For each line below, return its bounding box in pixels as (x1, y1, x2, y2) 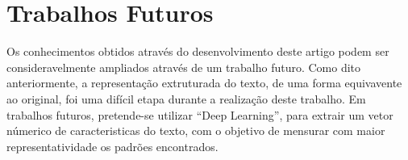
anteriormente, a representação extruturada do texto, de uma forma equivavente (6, 74, 402, 91)
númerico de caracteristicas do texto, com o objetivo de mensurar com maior (6, 122, 385, 139)
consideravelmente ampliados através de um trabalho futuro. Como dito (6, 58, 361, 75)
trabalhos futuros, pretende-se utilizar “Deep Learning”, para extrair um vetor (6, 106, 393, 123)
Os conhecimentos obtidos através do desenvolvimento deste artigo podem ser (6, 43, 389, 60)
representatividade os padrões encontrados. (6, 137, 219, 154)
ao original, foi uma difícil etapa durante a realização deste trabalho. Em (6, 90, 366, 107)
